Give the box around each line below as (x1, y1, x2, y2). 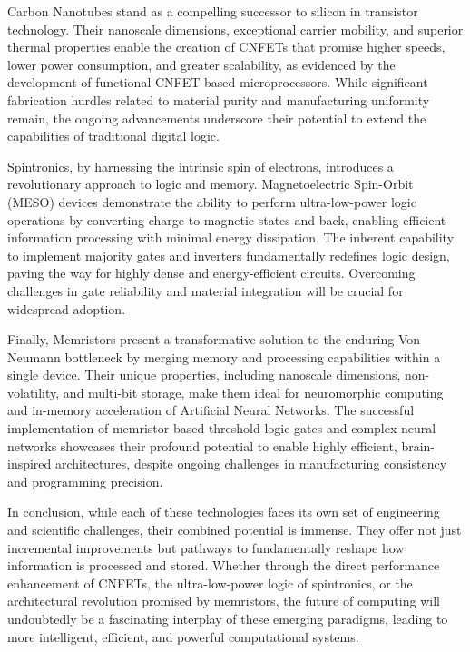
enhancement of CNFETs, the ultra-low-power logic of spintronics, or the (7, 573, 413, 592)
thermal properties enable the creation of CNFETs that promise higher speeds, (7, 37, 446, 56)
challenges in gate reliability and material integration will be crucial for (7, 281, 404, 300)
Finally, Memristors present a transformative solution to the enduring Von (7, 330, 421, 349)
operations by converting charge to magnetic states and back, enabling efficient (7, 210, 446, 229)
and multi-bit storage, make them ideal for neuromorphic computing (63, 382, 444, 401)
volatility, (7, 382, 60, 401)
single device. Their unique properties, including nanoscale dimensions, (7, 365, 401, 384)
